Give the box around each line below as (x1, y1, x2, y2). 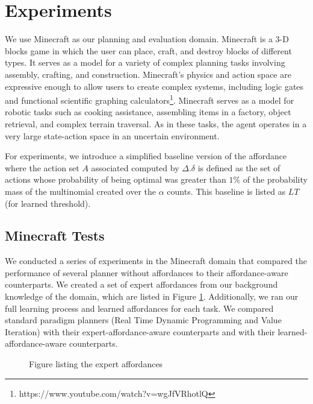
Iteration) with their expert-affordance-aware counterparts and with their (5, 325, 275, 338)
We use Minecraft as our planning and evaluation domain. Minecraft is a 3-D (5, 33, 289, 45)
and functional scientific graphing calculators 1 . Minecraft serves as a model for (5, 92, 294, 106)
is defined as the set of (197, 161, 280, 174)
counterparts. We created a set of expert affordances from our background (5, 278, 278, 291)
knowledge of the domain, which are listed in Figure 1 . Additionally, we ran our (5, 290, 299, 303)
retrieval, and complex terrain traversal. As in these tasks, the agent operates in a (5, 117, 307, 130)
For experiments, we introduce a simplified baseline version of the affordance (5, 150, 287, 162)
